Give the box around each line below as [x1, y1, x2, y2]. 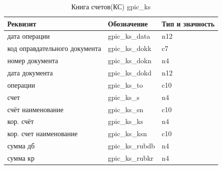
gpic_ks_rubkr [108, 152, 154, 163]
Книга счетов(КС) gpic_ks [71, 1, 151, 11]
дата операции [7, 31, 50, 41]
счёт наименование [7, 104, 64, 114]
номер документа [7, 55, 58, 66]
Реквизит [7, 18, 36, 28]
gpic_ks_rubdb [108, 141, 155, 151]
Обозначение [108, 18, 148, 28]
